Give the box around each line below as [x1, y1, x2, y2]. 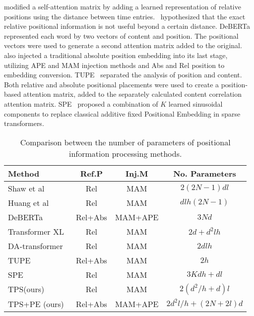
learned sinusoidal [168, 98, 223, 109]
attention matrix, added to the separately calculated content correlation [23, 89, 242, 99]
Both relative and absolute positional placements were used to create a [4, 79, 219, 89]
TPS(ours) [8, 283, 45, 295]
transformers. [4, 118, 44, 128]
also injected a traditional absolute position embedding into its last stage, [4, 50, 228, 60]
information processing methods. [68, 147, 182, 159]
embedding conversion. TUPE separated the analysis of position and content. [4, 69, 242, 80]
